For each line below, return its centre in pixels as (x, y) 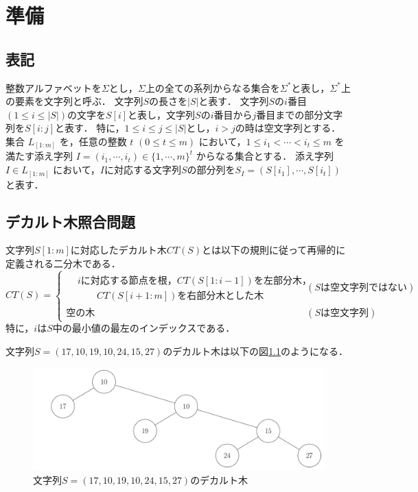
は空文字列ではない (364, 287)
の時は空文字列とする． (288, 128)
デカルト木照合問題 (70, 221)
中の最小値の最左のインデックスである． (144, 328)
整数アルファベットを (54, 87)
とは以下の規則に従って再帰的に (274, 250)
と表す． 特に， (90, 128)
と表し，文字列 (162, 114)
